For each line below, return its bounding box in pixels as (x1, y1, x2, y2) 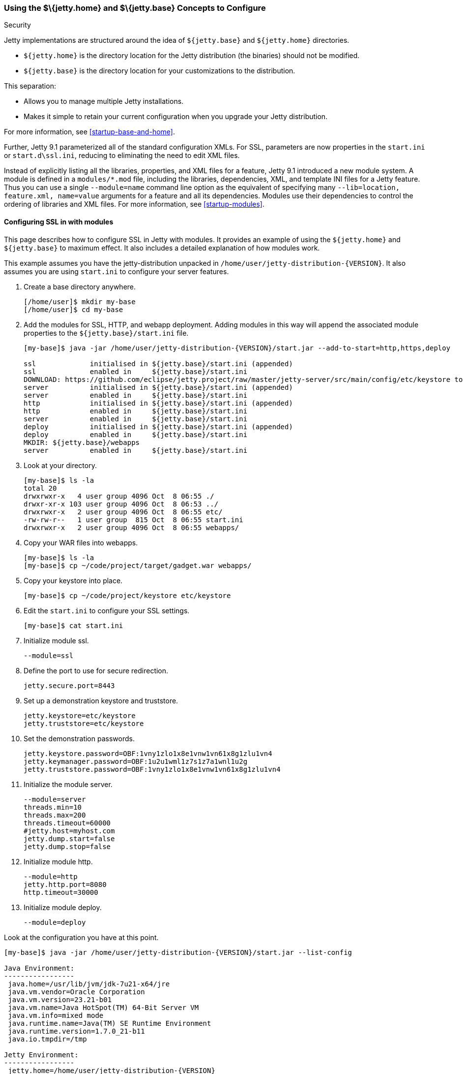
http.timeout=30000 (24, 888, 98, 896)
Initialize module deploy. (24, 903, 102, 912)
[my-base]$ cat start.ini (24, 621, 123, 630)
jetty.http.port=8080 (24, 880, 107, 888)
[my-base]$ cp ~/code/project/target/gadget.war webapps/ (24, 561, 252, 569)
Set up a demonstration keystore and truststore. (24, 696, 178, 705)
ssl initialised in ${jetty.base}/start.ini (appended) (24, 359, 293, 368)
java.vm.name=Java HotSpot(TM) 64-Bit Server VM (8, 1003, 199, 1011)
